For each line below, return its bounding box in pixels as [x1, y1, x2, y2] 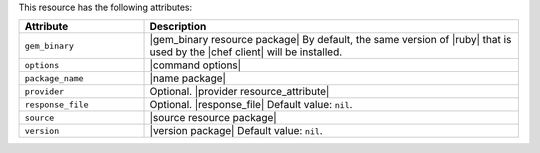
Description [149, 20, 207, 34]
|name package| [149, 71, 227, 85]
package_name [24, 73, 84, 84]
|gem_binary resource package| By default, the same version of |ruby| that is [149, 33, 512, 47]
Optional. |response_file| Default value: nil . [149, 98, 353, 112]
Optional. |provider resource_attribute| [149, 85, 330, 99]
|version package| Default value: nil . [149, 124, 324, 138]
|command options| [149, 58, 242, 72]
